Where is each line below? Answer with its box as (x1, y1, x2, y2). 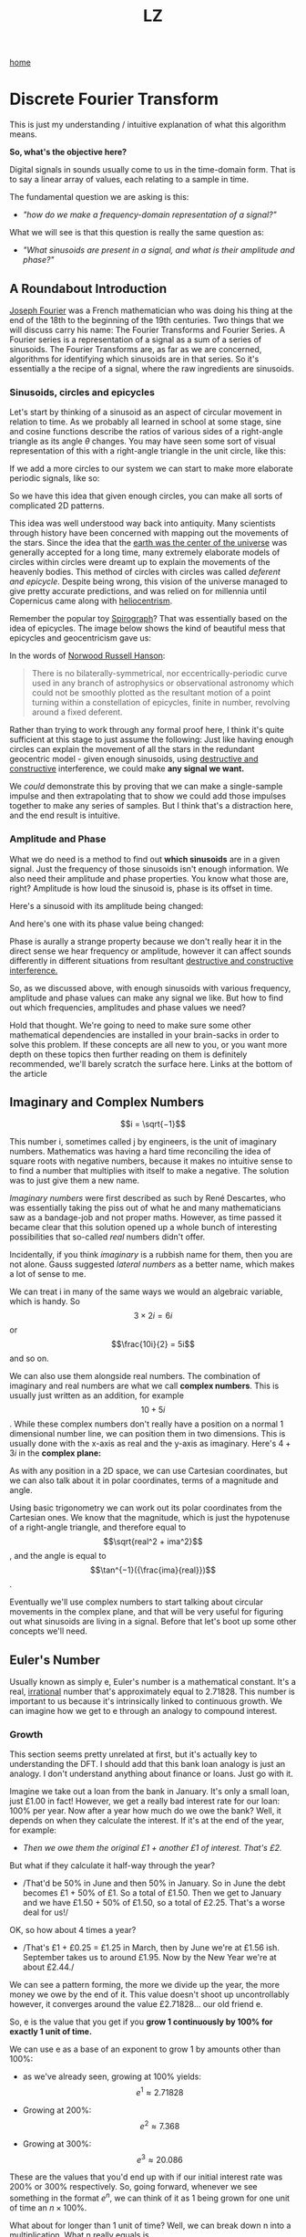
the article (9, 1068, 47, 1079)
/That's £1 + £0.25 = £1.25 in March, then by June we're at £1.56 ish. (22, 1942, 280, 1953)
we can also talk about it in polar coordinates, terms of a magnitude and (9, 1475, 280, 1486)
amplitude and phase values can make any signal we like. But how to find (9, 992, 284, 1003)
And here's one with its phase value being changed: (9, 918, 205, 929)
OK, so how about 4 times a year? (9, 1925, 137, 1936)
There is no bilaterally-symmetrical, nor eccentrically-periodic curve (31, 668, 288, 679)
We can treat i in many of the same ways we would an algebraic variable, (9, 1286, 283, 1297)
